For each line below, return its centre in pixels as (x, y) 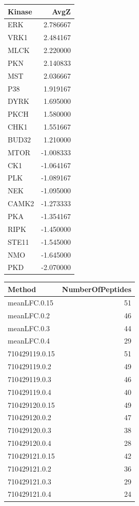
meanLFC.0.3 (29, 328)
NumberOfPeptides (97, 289)
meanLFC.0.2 (29, 315)
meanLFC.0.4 (29, 341)
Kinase (20, 11)
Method (22, 289)
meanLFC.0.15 (31, 302)
